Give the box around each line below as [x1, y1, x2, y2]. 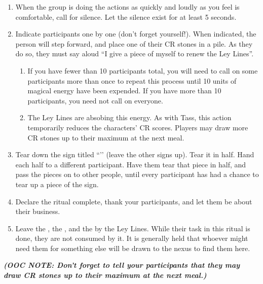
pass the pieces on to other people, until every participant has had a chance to [15, 169, 259, 180]
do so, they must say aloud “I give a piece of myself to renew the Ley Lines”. [15, 48, 254, 59]
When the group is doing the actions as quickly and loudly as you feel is [15, 2, 240, 12]
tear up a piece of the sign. [15, 179, 99, 189]
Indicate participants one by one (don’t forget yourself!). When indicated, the [15, 28, 256, 39]
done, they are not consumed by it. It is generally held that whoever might [15, 233, 248, 243]
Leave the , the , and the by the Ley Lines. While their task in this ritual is [15, 223, 250, 233]
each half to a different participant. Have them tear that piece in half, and [15, 159, 246, 169]
